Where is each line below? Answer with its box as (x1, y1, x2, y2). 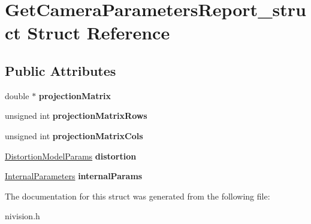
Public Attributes (5, 61, 116, 79)
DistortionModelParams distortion (5, 149, 137, 162)
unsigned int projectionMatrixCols (5, 129, 143, 142)
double (5, 89, 29, 102)
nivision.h (5, 210, 40, 222)
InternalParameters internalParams (5, 170, 143, 182)
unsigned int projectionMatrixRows (5, 109, 147, 122)
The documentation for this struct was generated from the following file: (5, 189, 270, 202)
